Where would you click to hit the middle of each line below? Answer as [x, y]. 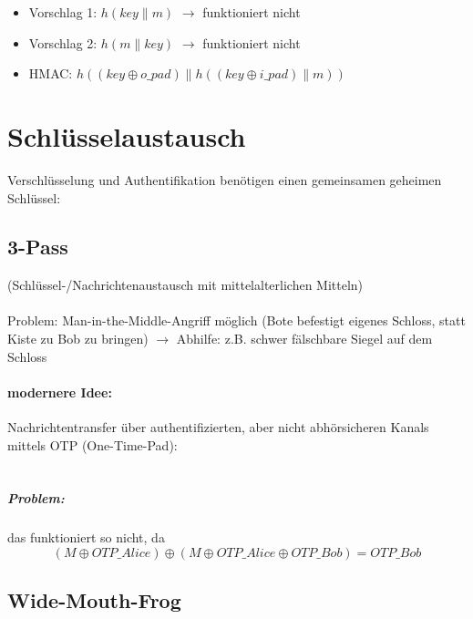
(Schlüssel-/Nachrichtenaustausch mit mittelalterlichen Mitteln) [185, 285]
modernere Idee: [60, 392]
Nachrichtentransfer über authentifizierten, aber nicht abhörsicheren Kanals [218, 427]
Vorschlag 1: [63, 12]
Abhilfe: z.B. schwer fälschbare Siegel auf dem [304, 339]
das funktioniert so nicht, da [86, 537]
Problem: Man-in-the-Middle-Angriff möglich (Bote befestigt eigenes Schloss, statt [236, 320]
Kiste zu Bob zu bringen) [78, 339]
